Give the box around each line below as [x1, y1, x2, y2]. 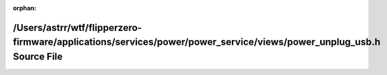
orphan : [13, 4, 37, 12]
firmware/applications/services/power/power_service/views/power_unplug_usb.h [13, 36, 381, 48]
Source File [13, 51, 63, 62]
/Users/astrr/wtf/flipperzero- [13, 21, 142, 34]
